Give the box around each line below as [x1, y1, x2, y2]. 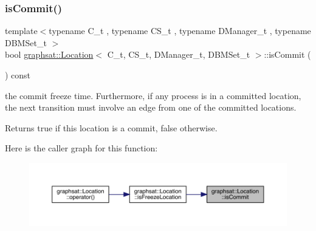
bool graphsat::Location [5, 48, 94, 61]
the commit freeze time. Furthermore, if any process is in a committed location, [5, 89, 301, 102]
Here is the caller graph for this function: [5, 142, 158, 154]
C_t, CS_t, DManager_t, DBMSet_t [107, 48, 250, 61]
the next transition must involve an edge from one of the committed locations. [5, 101, 297, 114]
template [5, 24, 38, 37]
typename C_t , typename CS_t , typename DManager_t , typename [49, 24, 311, 37]
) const [5, 69, 31, 81]
